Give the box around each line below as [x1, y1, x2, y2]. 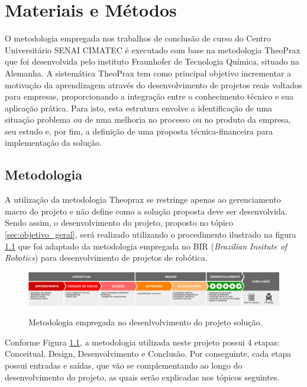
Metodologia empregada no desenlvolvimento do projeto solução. [28, 316, 263, 328]
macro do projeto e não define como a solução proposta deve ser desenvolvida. [5, 204, 287, 217]
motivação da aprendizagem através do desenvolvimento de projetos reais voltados [5, 78, 302, 91]
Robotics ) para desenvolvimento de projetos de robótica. [5, 251, 208, 264]
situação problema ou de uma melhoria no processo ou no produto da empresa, [5, 113, 291, 126]
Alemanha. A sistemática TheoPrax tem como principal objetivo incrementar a [5, 66, 292, 79]
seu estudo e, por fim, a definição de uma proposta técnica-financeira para [5, 124, 273, 137]
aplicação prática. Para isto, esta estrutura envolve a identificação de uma [5, 101, 273, 114]
